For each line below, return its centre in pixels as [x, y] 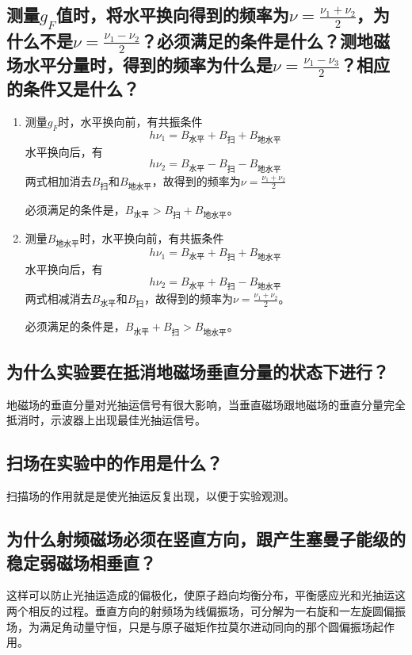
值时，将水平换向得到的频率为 [172, 15]
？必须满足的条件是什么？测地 [257, 40]
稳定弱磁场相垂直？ [81, 562]
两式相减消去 [58, 299]
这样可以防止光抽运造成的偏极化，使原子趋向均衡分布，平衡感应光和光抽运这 [206, 595]
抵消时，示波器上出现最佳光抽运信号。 [106, 420]
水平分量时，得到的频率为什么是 [147, 64]
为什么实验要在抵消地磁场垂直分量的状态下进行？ [198, 371]
